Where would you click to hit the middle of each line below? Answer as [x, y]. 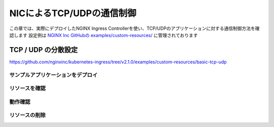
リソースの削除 [27, 115]
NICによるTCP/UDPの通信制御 [73, 13]
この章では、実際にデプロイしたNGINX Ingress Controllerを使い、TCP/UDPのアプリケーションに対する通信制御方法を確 [134, 28]
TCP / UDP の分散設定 [44, 50]
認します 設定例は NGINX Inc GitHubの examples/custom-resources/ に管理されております [104, 35]
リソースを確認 [27, 89]
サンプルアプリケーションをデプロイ [54, 75]
